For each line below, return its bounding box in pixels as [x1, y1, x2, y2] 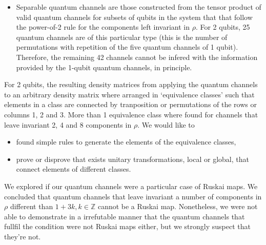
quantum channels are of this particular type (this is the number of [16, 31, 228, 42]
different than [10, 201, 53, 212]
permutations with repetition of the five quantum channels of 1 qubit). [16, 42, 238, 52]
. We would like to [137, 119, 195, 130]
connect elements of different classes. [16, 164, 131, 174]
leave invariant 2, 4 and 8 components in [4, 119, 132, 130]
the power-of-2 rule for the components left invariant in [16, 22, 190, 32]
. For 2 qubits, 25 [195, 22, 250, 32]
